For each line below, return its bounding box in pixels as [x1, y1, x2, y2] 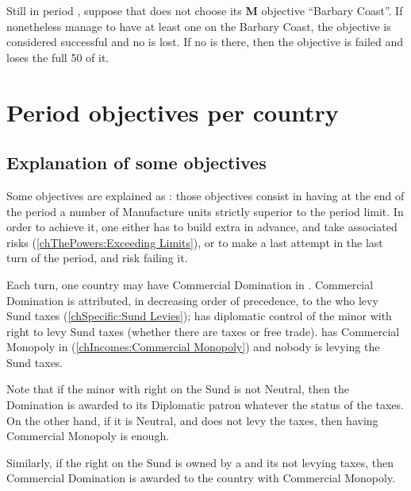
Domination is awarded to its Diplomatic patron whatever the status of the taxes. [6, 396, 404, 413]
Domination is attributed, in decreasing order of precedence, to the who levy [6, 292, 378, 308]
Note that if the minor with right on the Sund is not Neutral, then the [6, 381, 349, 397]
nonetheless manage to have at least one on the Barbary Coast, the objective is [6, 17, 391, 34]
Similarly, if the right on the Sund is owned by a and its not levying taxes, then [6, 454, 394, 470]
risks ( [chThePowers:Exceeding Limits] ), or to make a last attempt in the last [6, 234, 383, 250]
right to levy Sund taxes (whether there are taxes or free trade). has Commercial [6, 323, 400, 339]
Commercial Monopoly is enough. [6, 427, 170, 444]
